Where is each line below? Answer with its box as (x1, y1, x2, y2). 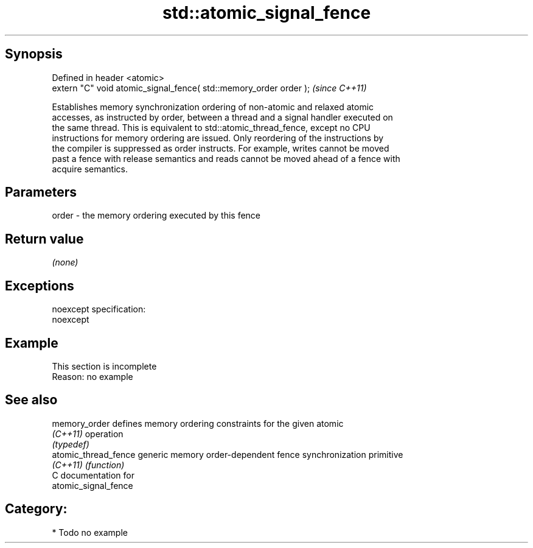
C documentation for (52, 469, 135, 480)
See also (5, 392, 58, 408)
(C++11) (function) (52, 459, 125, 470)
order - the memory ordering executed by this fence (52, 210, 261, 221)
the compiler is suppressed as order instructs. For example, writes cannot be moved (52, 142, 389, 153)
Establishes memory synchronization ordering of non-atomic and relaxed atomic (52, 101, 374, 112)
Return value (5, 231, 84, 247)
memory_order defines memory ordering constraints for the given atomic (52, 418, 344, 429)
